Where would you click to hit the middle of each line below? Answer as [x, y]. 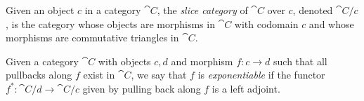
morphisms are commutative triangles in [92, 38]
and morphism [202, 61]
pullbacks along [39, 75]
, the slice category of [202, 10]
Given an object [40, 10]
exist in [99, 75]
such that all [300, 61]
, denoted [313, 10]
